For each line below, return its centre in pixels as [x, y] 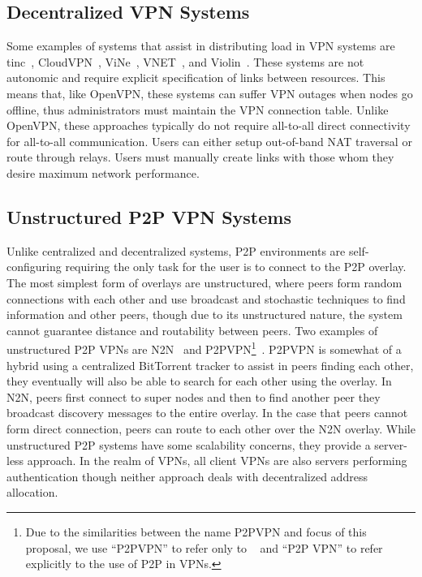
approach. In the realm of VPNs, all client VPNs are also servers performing [217, 461]
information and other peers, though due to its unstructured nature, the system [205, 314]
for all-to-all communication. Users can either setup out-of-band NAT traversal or [209, 141]
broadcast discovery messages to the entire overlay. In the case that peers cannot [207, 413]
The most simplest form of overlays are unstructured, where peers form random [205, 282]
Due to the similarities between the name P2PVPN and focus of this [196, 531]
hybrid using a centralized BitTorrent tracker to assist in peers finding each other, [210, 365]
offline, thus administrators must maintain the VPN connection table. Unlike [198, 109]
